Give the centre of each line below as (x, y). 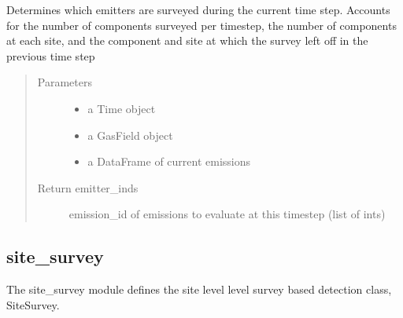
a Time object (122, 108)
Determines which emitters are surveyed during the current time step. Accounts (198, 9)
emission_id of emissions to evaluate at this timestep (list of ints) (227, 214)
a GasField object (130, 135)
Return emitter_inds (88, 187)
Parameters (65, 82)
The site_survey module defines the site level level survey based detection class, (199, 289)
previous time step (51, 55)
